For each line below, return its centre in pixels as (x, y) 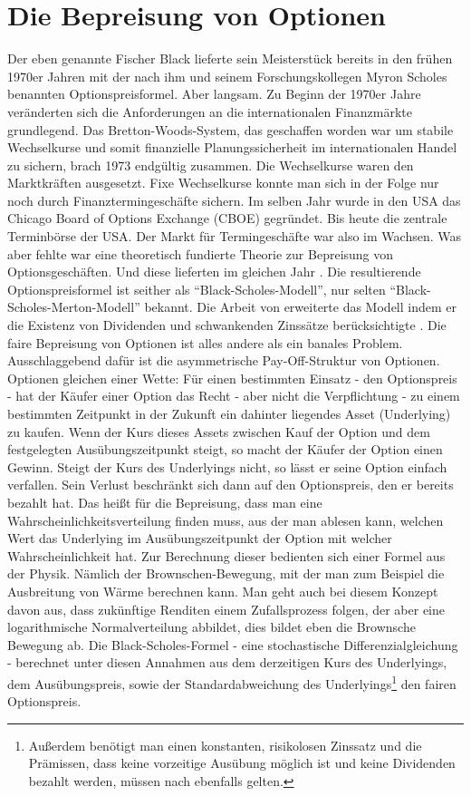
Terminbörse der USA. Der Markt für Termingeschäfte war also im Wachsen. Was (234, 236)
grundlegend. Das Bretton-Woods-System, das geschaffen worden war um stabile (231, 129)
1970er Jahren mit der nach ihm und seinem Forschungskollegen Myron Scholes (227, 76)
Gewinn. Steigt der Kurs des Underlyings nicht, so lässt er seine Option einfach (227, 466)
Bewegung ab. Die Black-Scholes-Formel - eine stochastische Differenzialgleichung (233, 644)
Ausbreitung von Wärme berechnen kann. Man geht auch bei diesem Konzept (223, 591)
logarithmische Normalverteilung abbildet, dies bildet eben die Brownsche (211, 627)
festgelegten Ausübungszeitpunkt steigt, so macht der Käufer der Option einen (225, 449)
